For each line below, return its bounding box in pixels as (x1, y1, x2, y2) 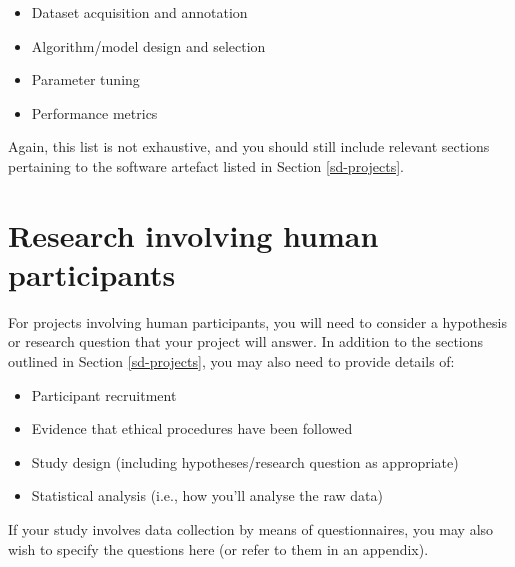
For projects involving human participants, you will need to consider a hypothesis (8, 311, 507, 332)
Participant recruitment (31, 384, 177, 405)
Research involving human (8, 214, 379, 255)
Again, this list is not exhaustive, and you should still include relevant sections (8, 136, 490, 157)
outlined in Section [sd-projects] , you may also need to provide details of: (8, 351, 455, 372)
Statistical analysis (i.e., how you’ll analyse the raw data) (31, 485, 383, 506)
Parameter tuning (31, 69, 140, 90)
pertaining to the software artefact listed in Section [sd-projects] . (8, 155, 404, 176)
